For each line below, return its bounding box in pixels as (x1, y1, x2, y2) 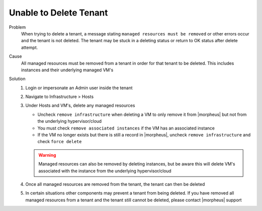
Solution (9, 76, 26, 82)
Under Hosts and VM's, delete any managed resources (25, 102, 135, 109)
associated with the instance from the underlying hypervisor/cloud (38, 168, 172, 174)
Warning (38, 152, 56, 158)
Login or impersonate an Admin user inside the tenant (25, 85, 133, 91)
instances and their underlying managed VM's (21, 67, 114, 73)
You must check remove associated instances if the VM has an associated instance (37, 125, 215, 131)
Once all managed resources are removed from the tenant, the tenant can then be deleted (25, 181, 205, 187)
